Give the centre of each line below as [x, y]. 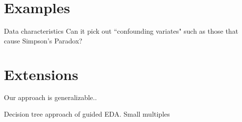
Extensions [41, 74]
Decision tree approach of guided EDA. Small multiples [87, 114]
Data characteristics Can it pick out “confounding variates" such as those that [121, 31]
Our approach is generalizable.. [50, 97]
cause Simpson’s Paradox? [43, 40]
